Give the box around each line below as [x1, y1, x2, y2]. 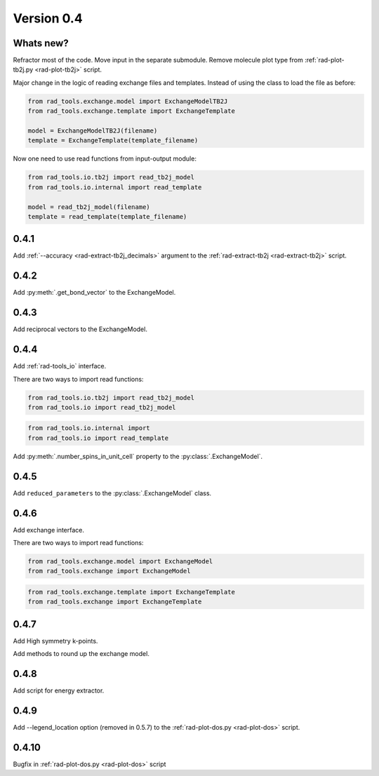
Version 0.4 [13, 11, 84, 26]
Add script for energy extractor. [13, 686, 105, 695]
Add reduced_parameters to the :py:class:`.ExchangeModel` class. [13, 488, 212, 497]
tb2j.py [13, 65, 34, 74]
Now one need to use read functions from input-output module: [13, 154, 197, 163]
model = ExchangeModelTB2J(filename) [27, 127, 158, 135]
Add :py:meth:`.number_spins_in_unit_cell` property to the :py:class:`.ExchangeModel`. [13, 452, 263, 460]
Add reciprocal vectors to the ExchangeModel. [13, 325, 147, 333]
